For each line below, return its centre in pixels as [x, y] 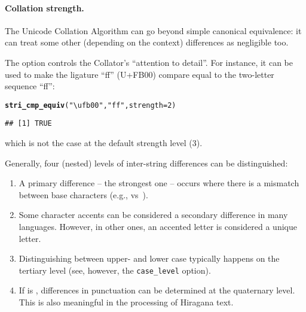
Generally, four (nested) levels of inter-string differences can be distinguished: [146, 163]
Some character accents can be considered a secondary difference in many [153, 215]
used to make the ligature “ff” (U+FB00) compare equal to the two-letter [140, 74]
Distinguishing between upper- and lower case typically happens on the [149, 258]
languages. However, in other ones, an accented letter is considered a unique [158, 227]
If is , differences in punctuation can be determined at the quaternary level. [157, 290]
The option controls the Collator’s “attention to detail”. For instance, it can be [149, 62]
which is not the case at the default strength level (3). [104, 143]
